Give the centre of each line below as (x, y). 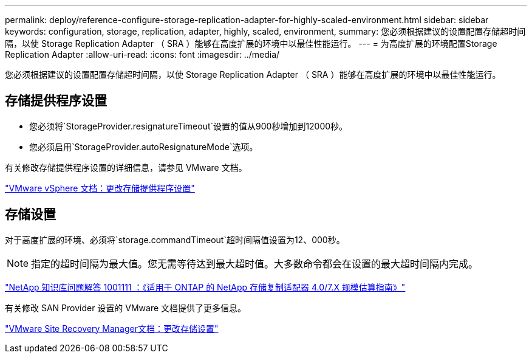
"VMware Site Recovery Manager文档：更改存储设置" (112, 328)
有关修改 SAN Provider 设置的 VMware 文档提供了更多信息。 (126, 308)
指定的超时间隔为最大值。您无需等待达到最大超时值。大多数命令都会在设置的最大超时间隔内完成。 (255, 263)
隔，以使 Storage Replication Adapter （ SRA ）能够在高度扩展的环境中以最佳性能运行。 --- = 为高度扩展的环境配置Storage (251, 43)
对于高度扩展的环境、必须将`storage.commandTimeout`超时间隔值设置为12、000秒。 (175, 239)
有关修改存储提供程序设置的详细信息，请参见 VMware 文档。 (126, 167)
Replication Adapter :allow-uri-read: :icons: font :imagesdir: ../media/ (142, 54)
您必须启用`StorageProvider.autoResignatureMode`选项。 (144, 146)
